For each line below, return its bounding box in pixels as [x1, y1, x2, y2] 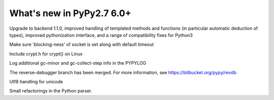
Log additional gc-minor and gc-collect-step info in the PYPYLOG [9, 60, 147, 66]
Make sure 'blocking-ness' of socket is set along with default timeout [9, 41, 154, 47]
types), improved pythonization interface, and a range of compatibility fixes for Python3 [9, 32, 193, 38]
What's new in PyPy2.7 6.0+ [9, 8, 131, 19]
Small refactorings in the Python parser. [9, 88, 92, 94]
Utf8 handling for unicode [9, 78, 63, 84]
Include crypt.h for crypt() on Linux [9, 51, 83, 57]
